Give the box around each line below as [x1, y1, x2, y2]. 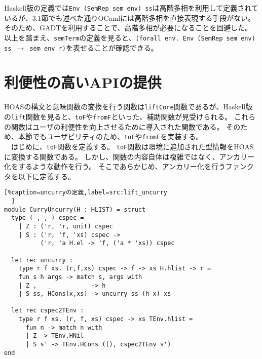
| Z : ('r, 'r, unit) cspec [18, 222, 113, 230]
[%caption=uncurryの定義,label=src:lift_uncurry [4, 189, 168, 196]
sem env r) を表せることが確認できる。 [29, 42, 158, 53]
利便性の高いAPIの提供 [4, 72, 162, 93]
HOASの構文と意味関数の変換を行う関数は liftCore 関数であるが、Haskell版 [4, 101, 253, 112]
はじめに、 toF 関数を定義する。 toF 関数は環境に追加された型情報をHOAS [11, 141, 254, 151]
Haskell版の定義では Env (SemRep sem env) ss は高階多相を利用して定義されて [4, 3, 258, 13]
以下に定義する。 [18, 171, 75, 181]
